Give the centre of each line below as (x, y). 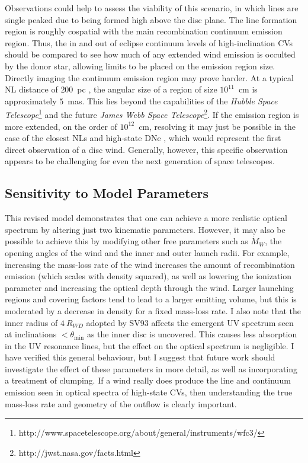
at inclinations (31, 334)
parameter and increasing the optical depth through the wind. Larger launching (149, 287)
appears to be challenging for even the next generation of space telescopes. (140, 161)
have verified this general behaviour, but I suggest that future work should (140, 357)
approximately (31, 100)
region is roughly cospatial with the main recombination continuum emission (144, 31)
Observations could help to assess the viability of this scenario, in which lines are (152, 8)
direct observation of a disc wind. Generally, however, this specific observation (146, 149)
